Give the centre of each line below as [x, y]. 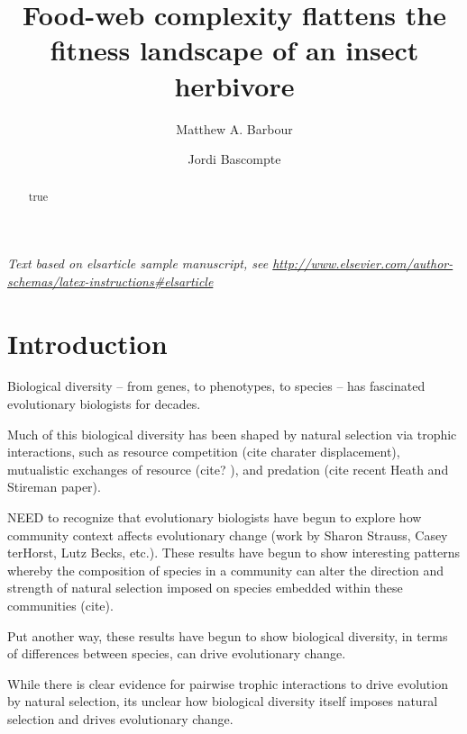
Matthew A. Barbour [234, 128]
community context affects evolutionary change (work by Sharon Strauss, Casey [228, 535]
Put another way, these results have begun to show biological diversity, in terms [228, 635]
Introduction [87, 343]
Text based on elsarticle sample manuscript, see [138, 263]
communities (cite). [60, 605]
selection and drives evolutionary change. [120, 718]
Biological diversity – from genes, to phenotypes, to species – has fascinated [216, 386]
